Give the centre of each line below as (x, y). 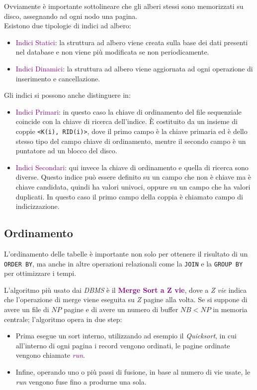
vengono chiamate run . (50, 355)
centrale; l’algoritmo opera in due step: (63, 319)
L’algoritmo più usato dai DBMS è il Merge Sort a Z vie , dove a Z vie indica (126, 290)
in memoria (230, 309)
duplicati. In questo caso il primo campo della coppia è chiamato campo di (129, 196)
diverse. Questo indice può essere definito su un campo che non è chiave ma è (133, 177)
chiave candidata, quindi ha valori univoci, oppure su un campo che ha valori (133, 186)
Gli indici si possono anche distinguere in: (67, 95)
